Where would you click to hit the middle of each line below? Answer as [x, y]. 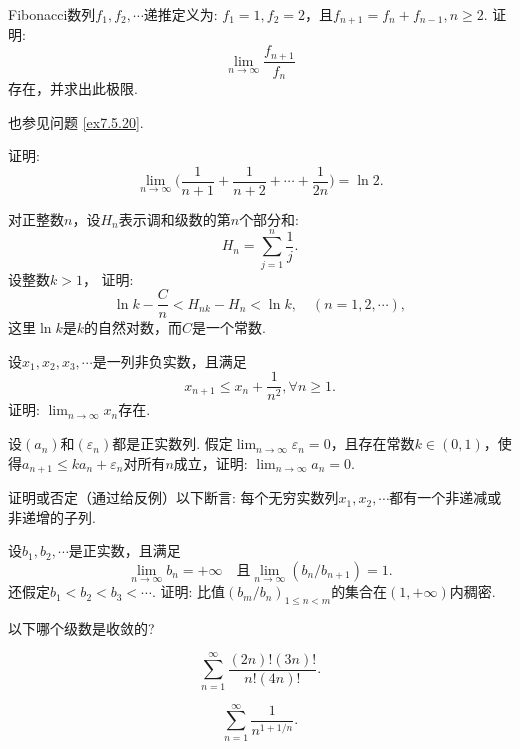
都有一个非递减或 [445, 497]
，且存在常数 [372, 443]
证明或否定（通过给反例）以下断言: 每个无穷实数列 [173, 497]
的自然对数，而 [133, 327]
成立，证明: [210, 462]
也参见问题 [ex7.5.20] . [76, 121]
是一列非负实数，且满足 [169, 360]
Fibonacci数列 [52, 14]
